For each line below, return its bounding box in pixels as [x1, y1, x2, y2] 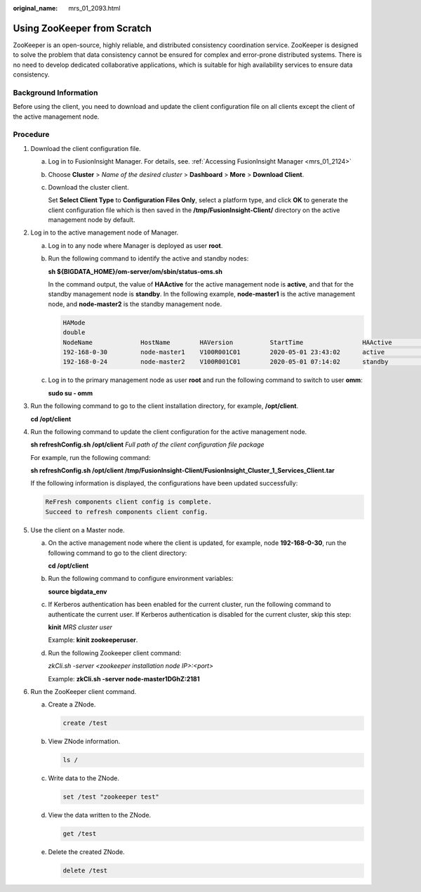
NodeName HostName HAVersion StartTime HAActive [62, 338, 392, 346]
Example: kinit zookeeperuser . [48, 636, 138, 644]
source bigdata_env [48, 587, 108, 596]
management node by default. [48, 216, 135, 224]
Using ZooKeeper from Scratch [13, 22, 152, 34]
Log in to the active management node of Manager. [30, 228, 179, 237]
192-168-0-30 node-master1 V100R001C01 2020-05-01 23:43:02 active [62, 348, 385, 356]
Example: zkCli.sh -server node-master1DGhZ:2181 [48, 674, 200, 683]
